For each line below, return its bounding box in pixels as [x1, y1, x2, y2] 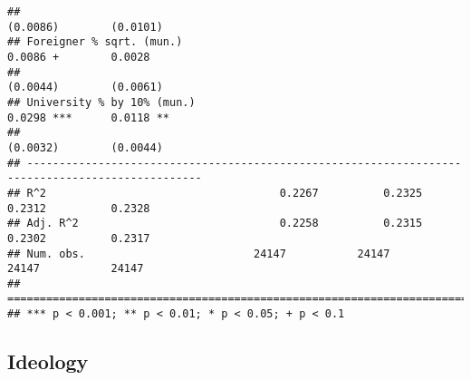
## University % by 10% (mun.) [7, 95, 196, 109]
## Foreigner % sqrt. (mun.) [7, 35, 183, 49]
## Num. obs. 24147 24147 [7, 247, 390, 260]
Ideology [7, 347, 89, 375]
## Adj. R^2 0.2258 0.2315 [7, 217, 423, 230]
